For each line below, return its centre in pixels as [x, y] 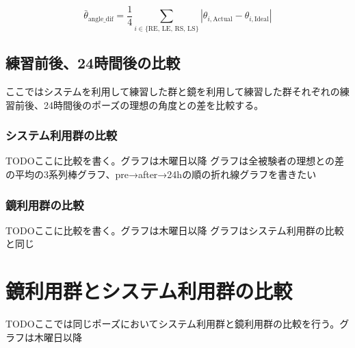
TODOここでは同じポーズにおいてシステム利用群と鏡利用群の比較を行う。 [173, 324]
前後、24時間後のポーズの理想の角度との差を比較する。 [139, 104]
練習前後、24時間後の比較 [93, 63]
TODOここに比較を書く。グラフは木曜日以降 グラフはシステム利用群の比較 [175, 230]
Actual [223, 19]
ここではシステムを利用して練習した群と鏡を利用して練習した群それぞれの [173, 91]
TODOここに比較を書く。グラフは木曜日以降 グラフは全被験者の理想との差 [175, 161]
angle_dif [101, 19]
